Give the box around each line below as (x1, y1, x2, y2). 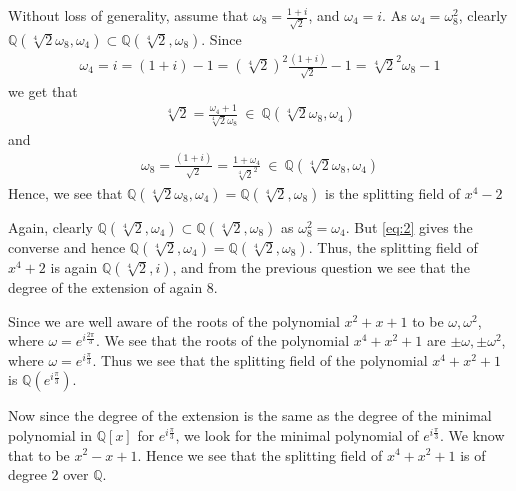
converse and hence (8, 237, 126, 257)
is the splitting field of (325, 183, 461, 203)
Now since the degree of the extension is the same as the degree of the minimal (8, 405, 492, 426)
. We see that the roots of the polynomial (96, 330, 350, 351)
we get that (8, 80, 78, 101)
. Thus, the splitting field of (308, 237, 478, 257)
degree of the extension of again (8, 277, 203, 297)
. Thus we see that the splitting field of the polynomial (92, 349, 428, 370)
